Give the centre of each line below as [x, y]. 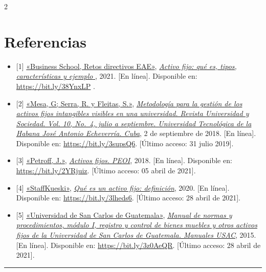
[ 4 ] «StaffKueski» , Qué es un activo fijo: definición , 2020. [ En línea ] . [123, 187]
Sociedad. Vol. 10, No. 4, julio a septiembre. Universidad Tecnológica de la [134, 123]
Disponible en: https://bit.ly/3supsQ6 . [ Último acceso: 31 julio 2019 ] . [125, 143]
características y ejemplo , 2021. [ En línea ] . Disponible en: [107, 76]
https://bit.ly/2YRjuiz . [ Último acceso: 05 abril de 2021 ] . [106, 171]
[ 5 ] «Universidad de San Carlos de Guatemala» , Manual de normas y [124, 214]
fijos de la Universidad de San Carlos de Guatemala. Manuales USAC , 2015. [136, 235]
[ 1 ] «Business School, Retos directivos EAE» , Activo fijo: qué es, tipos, [126, 66]
